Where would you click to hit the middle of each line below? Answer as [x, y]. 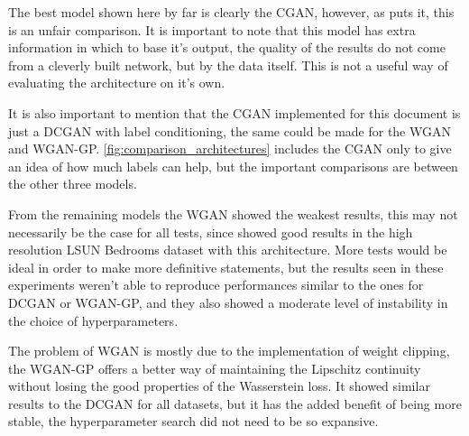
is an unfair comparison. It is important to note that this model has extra [212, 29]
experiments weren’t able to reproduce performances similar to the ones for [216, 285]
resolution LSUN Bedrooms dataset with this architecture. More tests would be [228, 250]
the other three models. [73, 184]
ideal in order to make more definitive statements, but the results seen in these [226, 267]
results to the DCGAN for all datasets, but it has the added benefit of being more [235, 403]
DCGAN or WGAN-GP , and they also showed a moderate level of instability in [228, 302]
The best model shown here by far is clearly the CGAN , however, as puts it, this [231, 12]
